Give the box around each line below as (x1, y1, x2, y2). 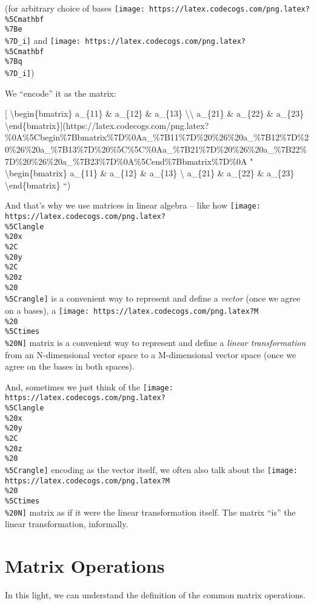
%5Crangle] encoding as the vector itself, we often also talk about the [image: (5, 463, 298, 475)
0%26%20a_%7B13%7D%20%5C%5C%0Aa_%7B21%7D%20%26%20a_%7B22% (5, 142, 307, 155)
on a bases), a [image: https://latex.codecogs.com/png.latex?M (5, 303, 259, 316)
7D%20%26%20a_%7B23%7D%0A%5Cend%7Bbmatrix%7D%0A (5, 154, 247, 167)
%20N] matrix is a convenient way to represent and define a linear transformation (5, 336, 306, 348)
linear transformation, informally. (5, 517, 129, 530)
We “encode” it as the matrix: (5, 86, 116, 99)
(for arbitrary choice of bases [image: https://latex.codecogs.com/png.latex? (5, 2, 310, 14)
